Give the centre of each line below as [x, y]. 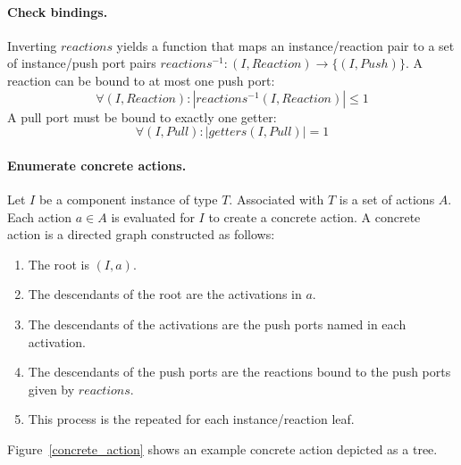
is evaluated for [153, 216]
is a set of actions [387, 199]
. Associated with [277, 199]
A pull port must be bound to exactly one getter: [142, 116]
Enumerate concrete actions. [97, 165]
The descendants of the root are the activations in [165, 294]
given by [51, 389]
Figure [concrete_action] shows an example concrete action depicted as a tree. [222, 448]
